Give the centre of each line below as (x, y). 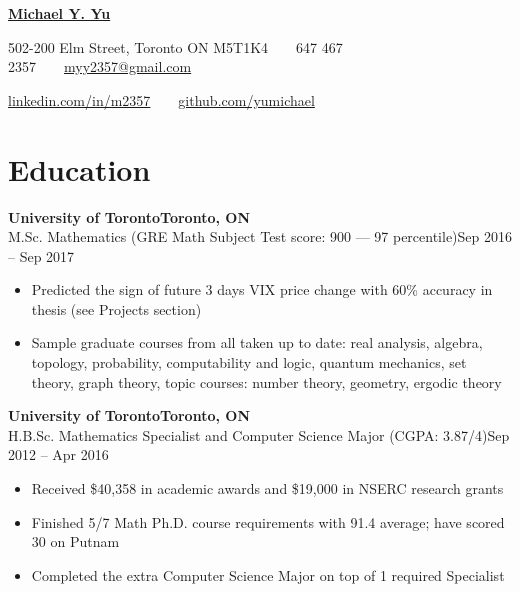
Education (79, 168)
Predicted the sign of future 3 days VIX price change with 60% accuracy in (262, 289)
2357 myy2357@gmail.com (100, 66)
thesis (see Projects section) (116, 308)
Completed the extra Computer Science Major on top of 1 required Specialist (268, 574)
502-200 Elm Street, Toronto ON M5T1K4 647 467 (175, 46)
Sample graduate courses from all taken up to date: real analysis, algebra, (257, 342)
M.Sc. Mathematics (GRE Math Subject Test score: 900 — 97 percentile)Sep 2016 (260, 236)
